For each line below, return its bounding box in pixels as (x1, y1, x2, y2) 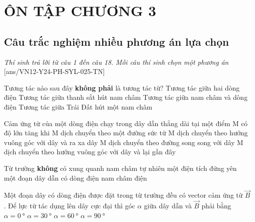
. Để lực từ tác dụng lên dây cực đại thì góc (4, 201, 135, 211)
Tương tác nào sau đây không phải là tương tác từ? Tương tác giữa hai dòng (4, 82, 240, 92)
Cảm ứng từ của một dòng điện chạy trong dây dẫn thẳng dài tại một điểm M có (4, 118, 248, 128)
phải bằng (201, 201, 232, 211)
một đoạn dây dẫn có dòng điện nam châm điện (4, 172, 147, 183)
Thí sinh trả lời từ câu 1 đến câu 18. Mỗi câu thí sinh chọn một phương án (4, 56, 229, 67)
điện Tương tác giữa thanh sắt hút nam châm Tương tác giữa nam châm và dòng (4, 92, 248, 102)
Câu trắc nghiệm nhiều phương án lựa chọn (4, 34, 229, 49)
